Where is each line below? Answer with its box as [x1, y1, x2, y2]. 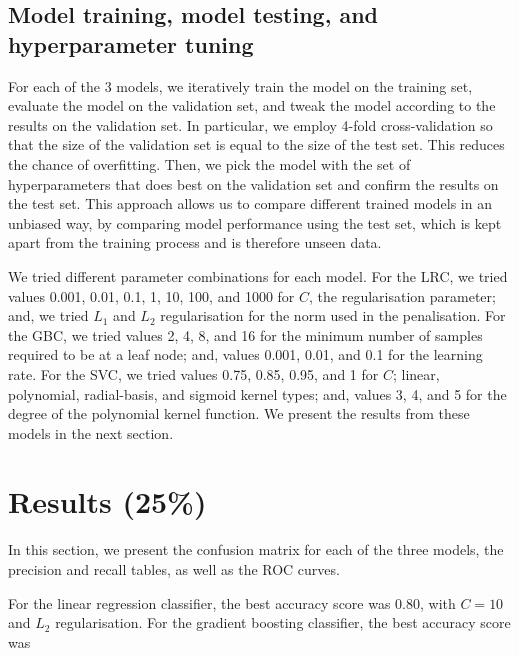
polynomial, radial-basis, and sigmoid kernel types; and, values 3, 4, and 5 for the [8, 383, 507, 404]
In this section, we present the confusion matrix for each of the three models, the [8, 539, 504, 560]
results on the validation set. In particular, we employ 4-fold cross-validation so [8, 114, 493, 135]
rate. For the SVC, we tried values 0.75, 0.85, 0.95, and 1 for [8, 363, 379, 384]
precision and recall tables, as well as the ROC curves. [8, 559, 340, 579]
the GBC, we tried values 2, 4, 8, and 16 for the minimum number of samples [8, 324, 483, 345]
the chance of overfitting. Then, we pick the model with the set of [8, 153, 411, 174]
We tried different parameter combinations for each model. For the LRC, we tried [8, 265, 508, 286]
